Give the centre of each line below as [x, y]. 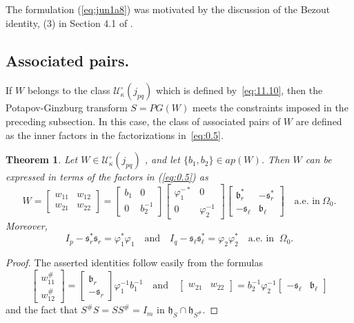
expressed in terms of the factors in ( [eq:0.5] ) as [107, 177]
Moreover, [27, 225]
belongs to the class [69, 90]
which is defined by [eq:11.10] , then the [239, 90]
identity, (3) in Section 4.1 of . [69, 22]
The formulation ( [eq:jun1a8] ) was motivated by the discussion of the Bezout [168, 9]
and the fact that [42, 310]
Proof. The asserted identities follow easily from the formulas [134, 262]
